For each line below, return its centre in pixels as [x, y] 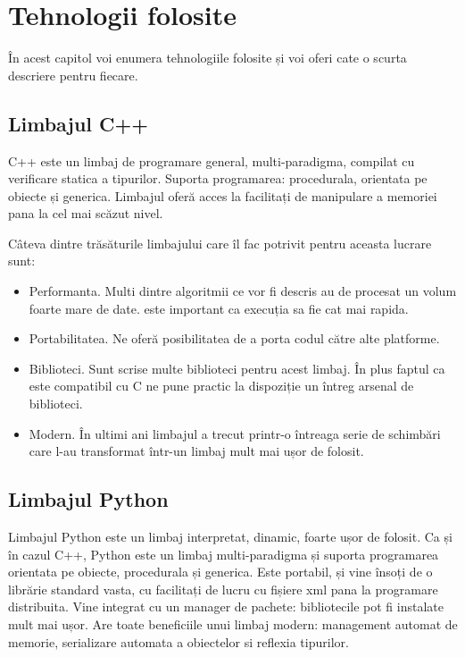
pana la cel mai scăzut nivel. [86, 213]
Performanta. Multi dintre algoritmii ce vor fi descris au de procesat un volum [243, 291]
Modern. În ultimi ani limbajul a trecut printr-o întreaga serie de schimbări [235, 433]
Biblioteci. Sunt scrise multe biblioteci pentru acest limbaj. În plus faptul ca [237, 368]
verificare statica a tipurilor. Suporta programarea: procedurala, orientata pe [218, 178]
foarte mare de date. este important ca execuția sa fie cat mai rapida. [219, 308]
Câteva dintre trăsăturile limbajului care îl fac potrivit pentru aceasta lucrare [220, 243]
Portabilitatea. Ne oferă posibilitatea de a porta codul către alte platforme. [234, 338]
